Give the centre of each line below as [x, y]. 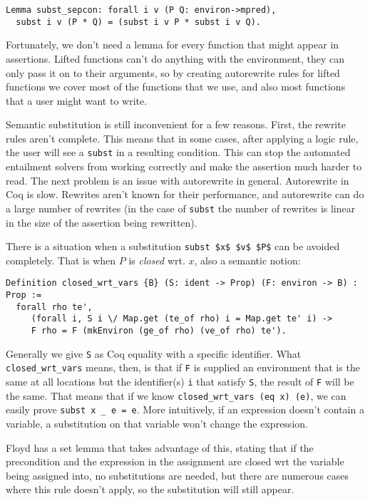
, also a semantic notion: [247, 260]
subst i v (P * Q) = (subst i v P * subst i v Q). [138, 22]
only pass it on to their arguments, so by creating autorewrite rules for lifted [173, 72]
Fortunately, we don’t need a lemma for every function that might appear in [173, 45]
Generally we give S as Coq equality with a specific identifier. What [154, 353]
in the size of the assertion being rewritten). [102, 222]
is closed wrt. [157, 260]
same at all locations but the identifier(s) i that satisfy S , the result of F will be [180, 381]
